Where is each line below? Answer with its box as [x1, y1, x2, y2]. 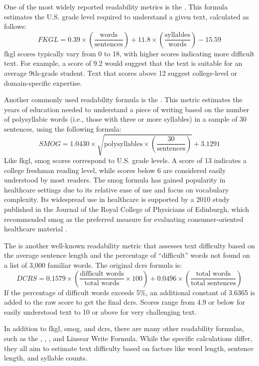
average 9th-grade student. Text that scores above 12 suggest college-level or [4, 67, 237, 78]
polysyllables [104, 140, 143, 148]
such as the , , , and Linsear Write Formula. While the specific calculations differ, [4, 333, 253, 343]
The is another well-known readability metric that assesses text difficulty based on [4, 240, 255, 250]
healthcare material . [4, 223, 67, 234]
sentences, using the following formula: [4, 123, 122, 134]
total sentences [191, 280, 236, 287]
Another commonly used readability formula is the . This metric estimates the [4, 94, 243, 105]
